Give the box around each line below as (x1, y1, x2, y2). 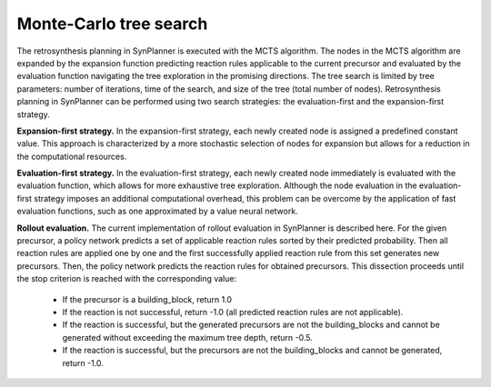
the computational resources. (16, 151, 127, 162)
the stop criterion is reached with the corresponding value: (16, 273, 236, 284)
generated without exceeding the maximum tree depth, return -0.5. (62, 332, 313, 342)
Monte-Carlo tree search (16, 14, 208, 34)
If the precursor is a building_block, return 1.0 (62, 293, 232, 304)
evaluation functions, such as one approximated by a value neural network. (16, 205, 299, 217)
